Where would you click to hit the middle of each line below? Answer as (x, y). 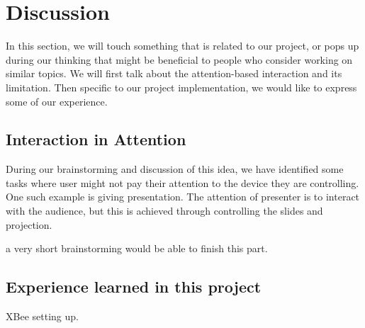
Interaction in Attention (96, 139)
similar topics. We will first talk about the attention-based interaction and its (174, 73)
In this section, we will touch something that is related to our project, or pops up (182, 46)
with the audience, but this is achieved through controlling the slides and (164, 211)
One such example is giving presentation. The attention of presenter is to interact (183, 197)
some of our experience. (57, 101)
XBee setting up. (42, 316)
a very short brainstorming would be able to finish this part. (137, 248)
